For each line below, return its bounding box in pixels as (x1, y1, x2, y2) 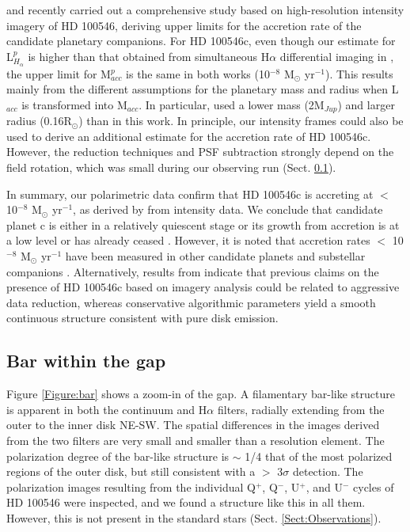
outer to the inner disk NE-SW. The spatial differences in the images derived (6, 416, 380, 433)
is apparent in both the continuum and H (6, 401, 207, 417)
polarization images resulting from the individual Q (6, 478, 256, 495)
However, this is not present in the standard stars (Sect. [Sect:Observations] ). (6, 509, 382, 526)
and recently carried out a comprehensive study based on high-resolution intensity (6, 2, 404, 17)
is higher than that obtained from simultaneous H (28, 47, 270, 64)
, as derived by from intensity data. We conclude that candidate (73, 201, 383, 218)
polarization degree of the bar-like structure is (6, 447, 230, 464)
